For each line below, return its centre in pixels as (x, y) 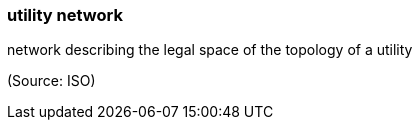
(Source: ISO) (51, 81)
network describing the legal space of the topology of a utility (210, 50)
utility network (65, 15)
